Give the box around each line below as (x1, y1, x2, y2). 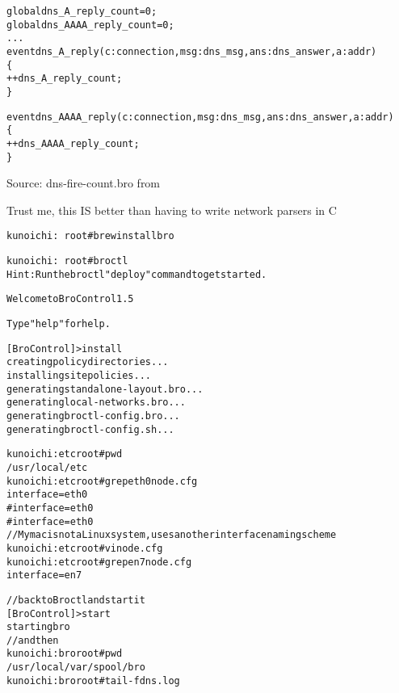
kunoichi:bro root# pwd (6, 648, 123, 660)
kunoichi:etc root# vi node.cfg (6, 542, 163, 554)
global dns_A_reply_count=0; (6, 6, 157, 17)
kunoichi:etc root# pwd (6, 448, 123, 460)
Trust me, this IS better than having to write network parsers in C (6, 201, 337, 218)
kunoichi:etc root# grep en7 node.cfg (6, 556, 192, 568)
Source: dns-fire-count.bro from (6, 174, 161, 191)
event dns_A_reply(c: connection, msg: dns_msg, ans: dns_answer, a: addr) (6, 45, 377, 57)
